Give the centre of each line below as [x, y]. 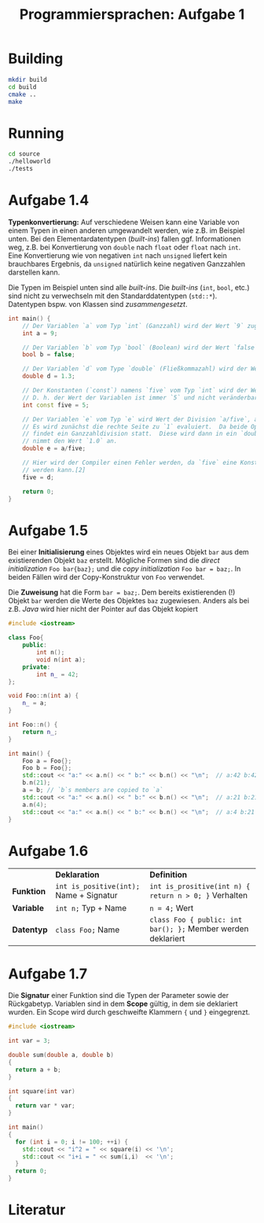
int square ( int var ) [42, 1091]
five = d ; [38, 477]
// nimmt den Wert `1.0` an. [70, 441]
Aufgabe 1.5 [48, 530]
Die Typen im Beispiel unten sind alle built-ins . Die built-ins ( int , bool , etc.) [129, 287]
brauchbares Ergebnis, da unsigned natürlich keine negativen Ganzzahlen [127, 263]
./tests [21, 169]
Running [36, 133]
